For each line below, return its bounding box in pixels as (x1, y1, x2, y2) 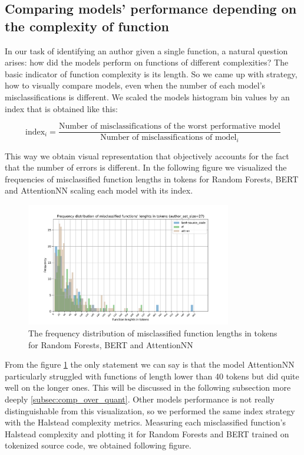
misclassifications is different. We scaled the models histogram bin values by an (5, 90, 290, 103)
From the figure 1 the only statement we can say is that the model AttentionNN (5, 358, 295, 371)
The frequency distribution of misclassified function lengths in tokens (28, 327, 277, 339)
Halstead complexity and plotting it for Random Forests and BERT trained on (5, 427, 289, 440)
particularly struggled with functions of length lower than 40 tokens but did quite (5, 369, 299, 382)
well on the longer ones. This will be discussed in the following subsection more (5, 381, 291, 394)
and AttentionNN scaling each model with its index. (5, 184, 193, 197)
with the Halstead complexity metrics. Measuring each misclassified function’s (5, 416, 286, 428)
